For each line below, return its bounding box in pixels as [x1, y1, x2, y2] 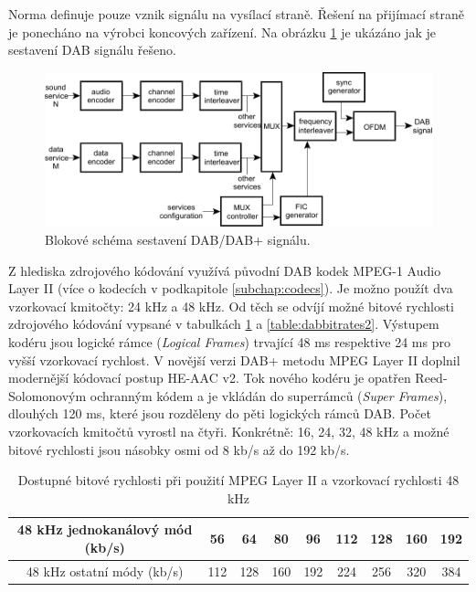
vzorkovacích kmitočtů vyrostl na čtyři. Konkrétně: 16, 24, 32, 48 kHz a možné [8, 421, 450, 440]
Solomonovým [8, 386, 87, 405]
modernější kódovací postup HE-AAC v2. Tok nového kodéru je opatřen [8, 368, 411, 387]
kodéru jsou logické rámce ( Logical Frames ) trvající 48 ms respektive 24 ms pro [8, 332, 450, 351]
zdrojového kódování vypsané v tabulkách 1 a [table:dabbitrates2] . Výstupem [8, 314, 439, 333]
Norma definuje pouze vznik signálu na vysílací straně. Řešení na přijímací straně [8, 5, 464, 23]
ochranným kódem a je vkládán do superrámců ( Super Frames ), [90, 386, 448, 405]
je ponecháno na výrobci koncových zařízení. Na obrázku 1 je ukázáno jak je [8, 22, 436, 41]
